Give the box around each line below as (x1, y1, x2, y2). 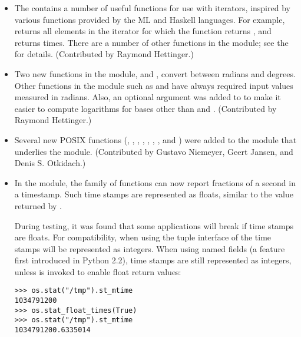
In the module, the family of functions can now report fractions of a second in (14, 176, 296, 189)
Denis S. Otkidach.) (14, 157, 86, 169)
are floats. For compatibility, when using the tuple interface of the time (14, 231, 272, 243)
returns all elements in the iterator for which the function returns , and (14, 25, 272, 37)
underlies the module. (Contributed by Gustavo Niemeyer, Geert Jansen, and (14, 145, 293, 157)
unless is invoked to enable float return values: (14, 265, 181, 277)
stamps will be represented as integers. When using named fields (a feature (14, 242, 285, 255)
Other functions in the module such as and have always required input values (14, 79, 293, 91)
